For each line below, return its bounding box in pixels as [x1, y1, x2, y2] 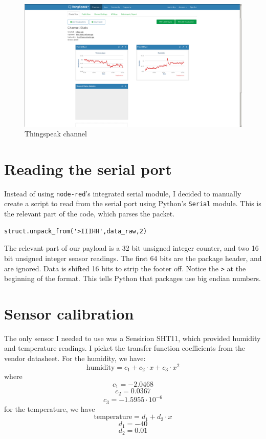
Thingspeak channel [25, 128, 87, 139]
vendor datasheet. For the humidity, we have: [4, 353, 146, 364]
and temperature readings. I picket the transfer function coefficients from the [4, 343, 246, 353]
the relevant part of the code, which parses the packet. [4, 208, 175, 219]
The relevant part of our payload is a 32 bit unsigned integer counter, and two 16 [4, 243, 259, 253]
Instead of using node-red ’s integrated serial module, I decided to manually [4, 188, 241, 198]
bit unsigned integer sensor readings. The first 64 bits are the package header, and [4, 252, 262, 263]
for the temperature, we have [4, 403, 95, 414]
